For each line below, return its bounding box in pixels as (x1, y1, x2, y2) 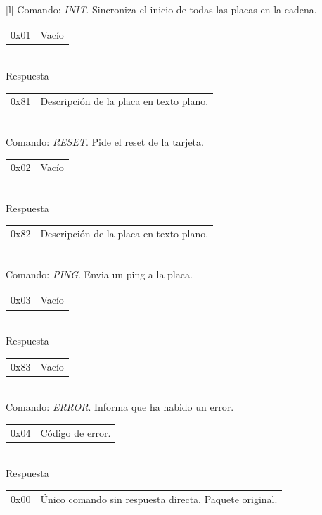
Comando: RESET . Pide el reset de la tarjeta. (6, 135, 204, 149)
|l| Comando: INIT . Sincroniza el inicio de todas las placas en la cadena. (6, 2, 317, 16)
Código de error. (40, 425, 111, 440)
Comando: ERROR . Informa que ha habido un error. (6, 399, 234, 414)
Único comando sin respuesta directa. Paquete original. (40, 491, 278, 506)
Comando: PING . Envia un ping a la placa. (6, 267, 193, 282)
